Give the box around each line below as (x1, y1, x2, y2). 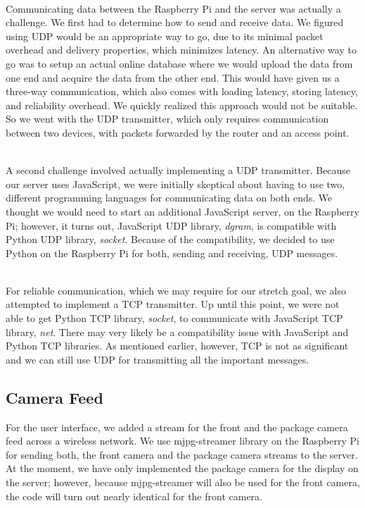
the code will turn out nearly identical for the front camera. (6, 488, 262, 503)
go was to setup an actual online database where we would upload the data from (6, 56, 353, 70)
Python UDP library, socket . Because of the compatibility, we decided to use (6, 232, 335, 247)
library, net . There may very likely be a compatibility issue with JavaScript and (6, 324, 349, 339)
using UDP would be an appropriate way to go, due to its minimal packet (6, 28, 324, 43)
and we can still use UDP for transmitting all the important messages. (6, 352, 309, 366)
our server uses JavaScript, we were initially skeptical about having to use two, (6, 176, 345, 191)
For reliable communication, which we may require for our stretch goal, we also (6, 283, 346, 297)
